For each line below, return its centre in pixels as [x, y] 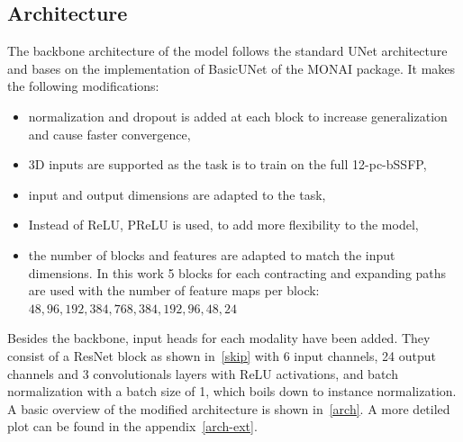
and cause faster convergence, [109, 134]
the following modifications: [83, 86]
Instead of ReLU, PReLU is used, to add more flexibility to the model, [223, 225]
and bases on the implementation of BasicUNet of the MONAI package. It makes [231, 68]
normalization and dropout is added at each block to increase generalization [238, 116]
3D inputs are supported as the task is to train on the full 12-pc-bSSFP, [227, 164]
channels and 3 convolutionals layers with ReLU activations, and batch [203, 373]
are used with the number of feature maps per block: [174, 290]
